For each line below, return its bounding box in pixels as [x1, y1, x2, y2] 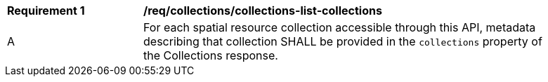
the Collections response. [143, 48, 278, 62]
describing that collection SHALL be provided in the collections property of [143, 34, 542, 48]
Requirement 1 [7, 4, 85, 18]
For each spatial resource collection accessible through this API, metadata [143, 20, 536, 34]
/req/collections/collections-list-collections [143, 4, 382, 18]
